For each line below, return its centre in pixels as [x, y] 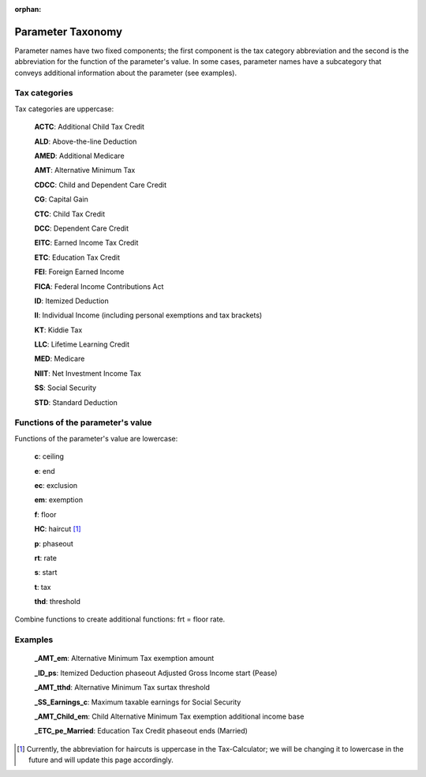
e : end [45, 471]
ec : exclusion [56, 485]
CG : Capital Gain [61, 199]
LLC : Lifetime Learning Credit [82, 344]
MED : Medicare [60, 358]
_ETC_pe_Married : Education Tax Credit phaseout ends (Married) [141, 731]
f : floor [45, 514]
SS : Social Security [65, 388]
